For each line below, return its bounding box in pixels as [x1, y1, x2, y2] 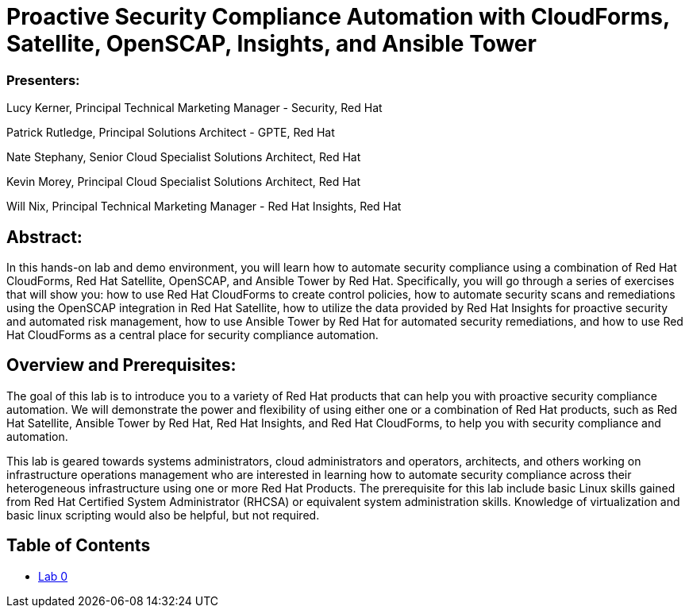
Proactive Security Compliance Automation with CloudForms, [6, 3, 670, 30]
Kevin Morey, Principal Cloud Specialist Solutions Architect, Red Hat [6, 175, 361, 189]
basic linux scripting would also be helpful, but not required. [6, 508, 320, 522]
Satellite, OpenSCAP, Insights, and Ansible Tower [6, 30, 537, 57]
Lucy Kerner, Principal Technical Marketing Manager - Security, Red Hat [6, 101, 383, 115]
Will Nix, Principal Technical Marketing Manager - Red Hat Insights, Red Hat [6, 199, 402, 214]
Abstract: [6, 226, 83, 247]
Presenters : [6, 71, 80, 88]
